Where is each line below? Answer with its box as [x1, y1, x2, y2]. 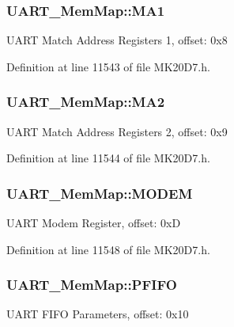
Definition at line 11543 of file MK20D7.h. [6, 58, 210, 74]
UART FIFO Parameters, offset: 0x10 [6, 306, 189, 322]
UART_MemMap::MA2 [6, 92, 165, 112]
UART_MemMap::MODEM [6, 183, 193, 203]
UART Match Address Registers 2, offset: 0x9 [6, 123, 228, 139]
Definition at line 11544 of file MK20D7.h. [6, 150, 210, 166]
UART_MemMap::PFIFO [6, 275, 177, 295]
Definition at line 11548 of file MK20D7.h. [6, 241, 210, 257]
